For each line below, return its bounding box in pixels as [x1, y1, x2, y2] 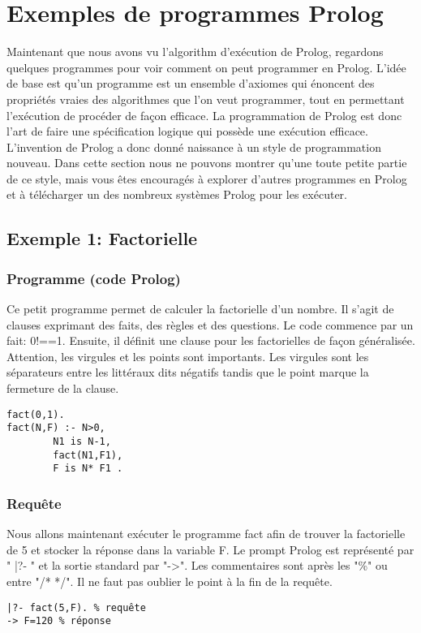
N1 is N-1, [53, 435, 111, 447]
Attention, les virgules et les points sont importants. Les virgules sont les [6, 347, 369, 364]
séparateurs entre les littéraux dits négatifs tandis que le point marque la [6, 364, 369, 381]
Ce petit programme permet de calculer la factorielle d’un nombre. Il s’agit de [6, 300, 394, 317]
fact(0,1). [6, 408, 65, 420]
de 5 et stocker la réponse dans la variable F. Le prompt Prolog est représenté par [6, 540, 415, 558]
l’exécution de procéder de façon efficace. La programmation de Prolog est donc [6, 106, 402, 123]
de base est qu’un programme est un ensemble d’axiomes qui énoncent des [6, 75, 375, 92]
